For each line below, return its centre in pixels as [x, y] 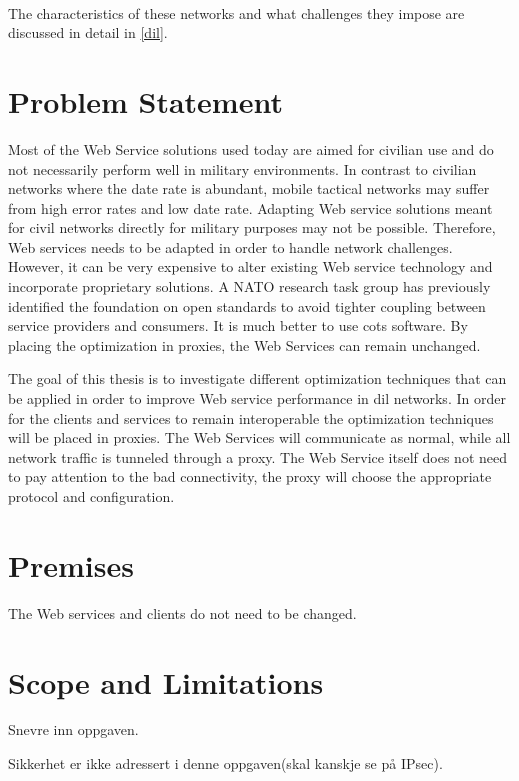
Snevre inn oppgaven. [73, 729]
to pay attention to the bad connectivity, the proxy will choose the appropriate [250, 476]
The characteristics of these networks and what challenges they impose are [236, 12]
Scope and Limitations [166, 681]
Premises [71, 564]
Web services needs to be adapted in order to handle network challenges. [230, 246]
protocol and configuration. [91, 496]
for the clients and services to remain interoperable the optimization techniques [251, 417]
